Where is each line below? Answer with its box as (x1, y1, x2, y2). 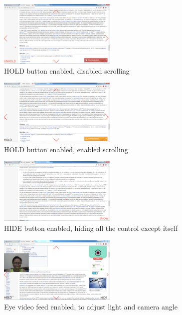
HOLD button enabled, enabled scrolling (4, 144, 128, 154)
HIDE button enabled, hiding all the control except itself (4, 223, 178, 233)
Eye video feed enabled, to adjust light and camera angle (4, 301, 178, 312)
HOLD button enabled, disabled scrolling (4, 65, 130, 76)
